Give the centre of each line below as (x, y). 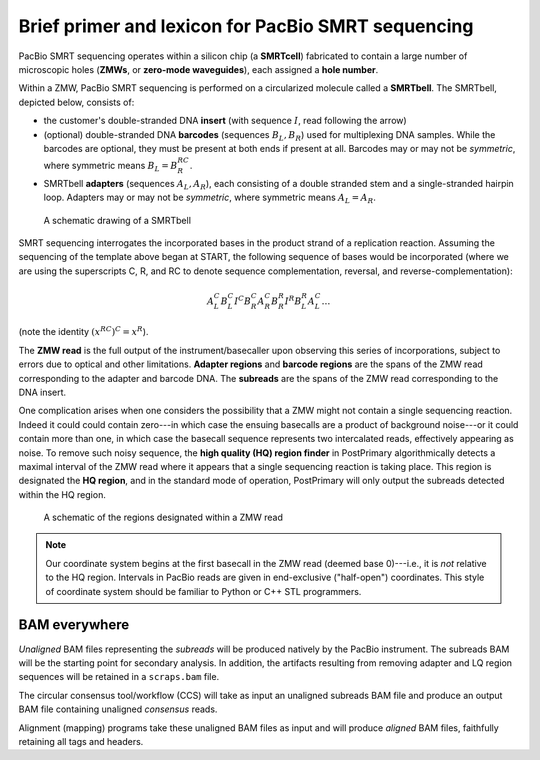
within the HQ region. (62, 494)
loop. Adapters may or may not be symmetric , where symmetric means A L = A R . (210, 198)
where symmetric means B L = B (110, 167)
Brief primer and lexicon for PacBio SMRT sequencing (246, 26)
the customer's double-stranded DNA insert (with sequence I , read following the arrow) (225, 121)
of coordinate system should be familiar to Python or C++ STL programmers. (203, 591)
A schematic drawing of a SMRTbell (117, 220)
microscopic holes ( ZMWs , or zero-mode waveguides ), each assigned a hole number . (198, 69)
